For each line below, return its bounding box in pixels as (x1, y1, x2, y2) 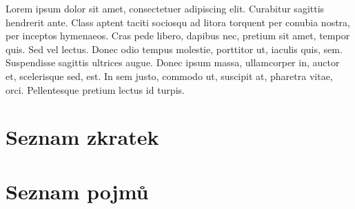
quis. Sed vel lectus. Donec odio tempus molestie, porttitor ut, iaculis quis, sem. (6, 41, 343, 56)
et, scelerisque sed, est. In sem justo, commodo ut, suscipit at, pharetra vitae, (6, 68, 333, 83)
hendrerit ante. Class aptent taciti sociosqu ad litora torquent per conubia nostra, (6, 14, 350, 29)
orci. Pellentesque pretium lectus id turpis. (6, 82, 185, 97)
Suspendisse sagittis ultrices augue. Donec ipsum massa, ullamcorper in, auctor (6, 55, 340, 70)
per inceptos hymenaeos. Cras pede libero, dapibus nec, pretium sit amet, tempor (6, 28, 350, 43)
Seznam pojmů (6, 177, 149, 205)
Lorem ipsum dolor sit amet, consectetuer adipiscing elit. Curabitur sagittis (6, 1, 325, 15)
